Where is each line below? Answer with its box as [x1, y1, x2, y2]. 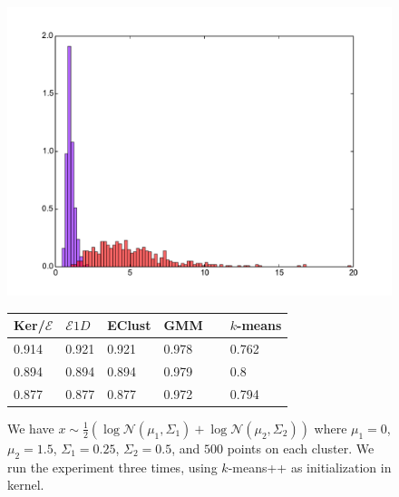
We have [7, 418, 54, 437]
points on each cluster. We [227, 438, 375, 457]
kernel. [7, 475, 44, 494]
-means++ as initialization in [228, 457, 392, 476]
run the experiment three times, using [7, 457, 218, 476]
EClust [107, 316, 151, 335]
